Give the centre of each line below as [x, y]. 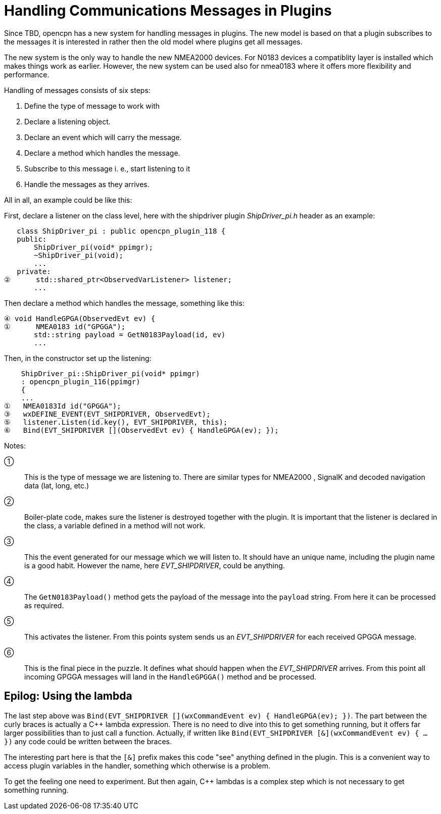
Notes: [15, 445]
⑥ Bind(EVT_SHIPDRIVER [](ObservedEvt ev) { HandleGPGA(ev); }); [141, 430]
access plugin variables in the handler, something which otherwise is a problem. [137, 765]
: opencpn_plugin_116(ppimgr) [81, 381]
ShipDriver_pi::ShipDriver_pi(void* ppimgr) [110, 373]
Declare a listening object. [67, 121]
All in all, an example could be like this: [68, 200]
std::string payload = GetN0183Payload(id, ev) [130, 334]
